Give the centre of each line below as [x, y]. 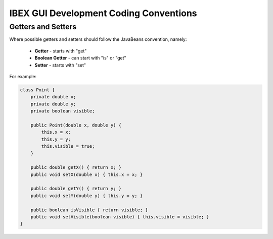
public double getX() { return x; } [76, 167]
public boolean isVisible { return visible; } [89, 210]
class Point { [37, 90]
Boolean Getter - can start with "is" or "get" [80, 58]
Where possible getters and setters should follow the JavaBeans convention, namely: [98, 39]
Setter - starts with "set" [60, 65]
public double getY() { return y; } [76, 189]
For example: [23, 76]
